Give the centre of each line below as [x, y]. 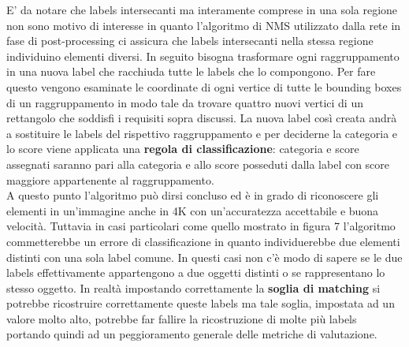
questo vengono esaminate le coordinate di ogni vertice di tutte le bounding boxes [204, 86]
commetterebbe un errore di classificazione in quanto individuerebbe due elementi [203, 241]
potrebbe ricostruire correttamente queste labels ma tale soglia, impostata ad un [201, 303]
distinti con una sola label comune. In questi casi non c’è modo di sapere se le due [204, 257]
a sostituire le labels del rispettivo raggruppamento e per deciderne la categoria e [202, 133]
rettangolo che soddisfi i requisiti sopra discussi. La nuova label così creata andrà [202, 118]
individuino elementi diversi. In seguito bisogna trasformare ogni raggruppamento [203, 56]
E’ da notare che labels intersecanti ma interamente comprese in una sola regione [202, 9]
